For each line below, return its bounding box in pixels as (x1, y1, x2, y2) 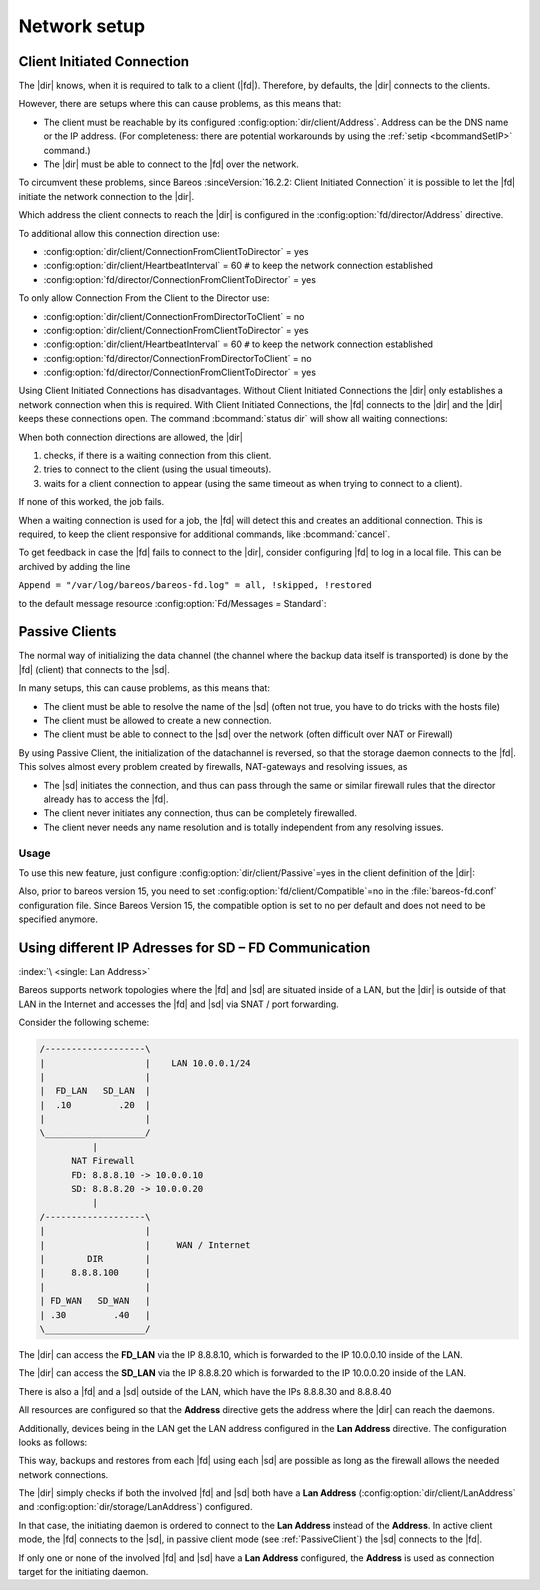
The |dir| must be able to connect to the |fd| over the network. (43, 158, 299, 170)
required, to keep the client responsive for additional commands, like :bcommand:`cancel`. (18, 528, 391, 540)
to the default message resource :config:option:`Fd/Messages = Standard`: (18, 597, 327, 609)
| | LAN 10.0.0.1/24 (39, 1057, 251, 1069)
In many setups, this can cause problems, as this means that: (18, 682, 270, 694)
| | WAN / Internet (39, 1239, 251, 1250)
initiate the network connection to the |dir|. (18, 190, 195, 202)
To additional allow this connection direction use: (18, 227, 220, 239)
